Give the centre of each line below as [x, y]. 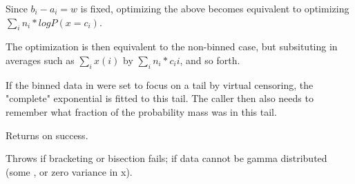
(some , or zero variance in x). [69, 171]
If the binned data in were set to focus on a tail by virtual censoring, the [160, 84]
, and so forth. [210, 60]
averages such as [40, 60]
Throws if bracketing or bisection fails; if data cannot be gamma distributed [166, 158]
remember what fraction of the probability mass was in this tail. [141, 111]
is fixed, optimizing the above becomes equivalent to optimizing [215, 8]
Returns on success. [47, 135]
